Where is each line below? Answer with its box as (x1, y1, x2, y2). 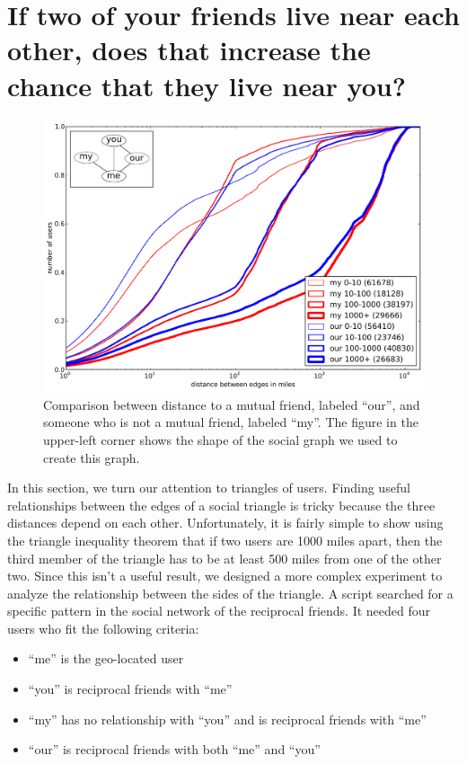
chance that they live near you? (7, 67, 406, 103)
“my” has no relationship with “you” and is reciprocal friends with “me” (28, 709, 427, 728)
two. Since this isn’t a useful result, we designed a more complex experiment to (7, 566, 443, 585)
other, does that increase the (7, 31, 371, 68)
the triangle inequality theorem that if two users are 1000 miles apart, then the (7, 530, 443, 549)
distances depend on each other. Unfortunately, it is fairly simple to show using (7, 513, 444, 532)
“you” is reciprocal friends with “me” (28, 680, 233, 698)
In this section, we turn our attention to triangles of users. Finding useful (7, 478, 410, 497)
